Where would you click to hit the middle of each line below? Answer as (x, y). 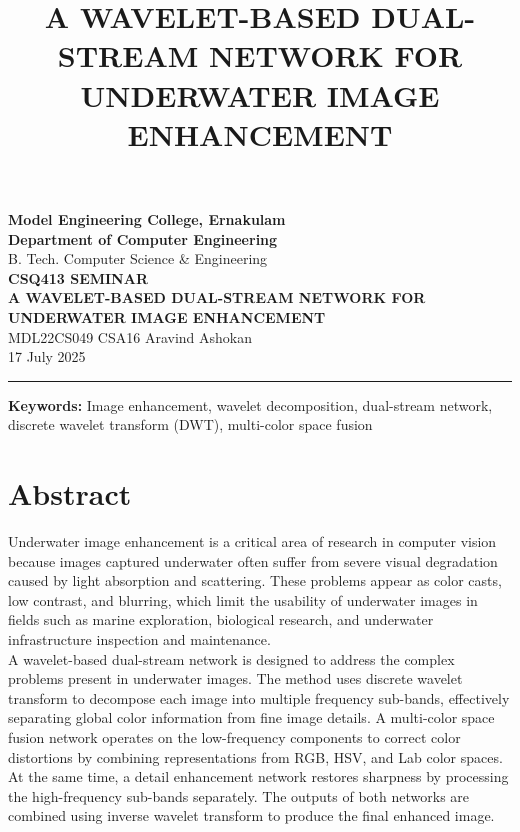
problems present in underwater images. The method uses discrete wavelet (235, 678)
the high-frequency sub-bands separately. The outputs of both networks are (239, 795)
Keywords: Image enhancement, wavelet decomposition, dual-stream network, (250, 404)
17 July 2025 (47, 356)
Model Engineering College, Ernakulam (147, 218)
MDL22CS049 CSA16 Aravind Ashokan (130, 336)
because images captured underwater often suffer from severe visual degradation (253, 560)
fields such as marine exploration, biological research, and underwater (221, 619)
